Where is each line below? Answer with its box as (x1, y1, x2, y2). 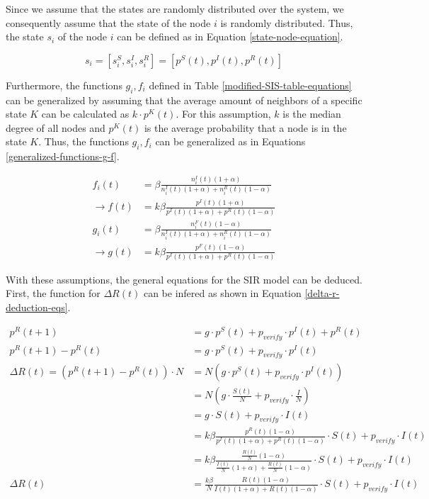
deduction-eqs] (6, 300, 68, 315)
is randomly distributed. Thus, (220, 15, 353, 30)
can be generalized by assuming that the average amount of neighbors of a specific (6, 92, 362, 107)
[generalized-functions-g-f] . (6, 149, 120, 164)
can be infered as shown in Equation (143, 286, 302, 301)
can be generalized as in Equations (155, 134, 306, 149)
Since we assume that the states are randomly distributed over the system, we (6, 1, 344, 16)
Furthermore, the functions (6, 77, 122, 92)
